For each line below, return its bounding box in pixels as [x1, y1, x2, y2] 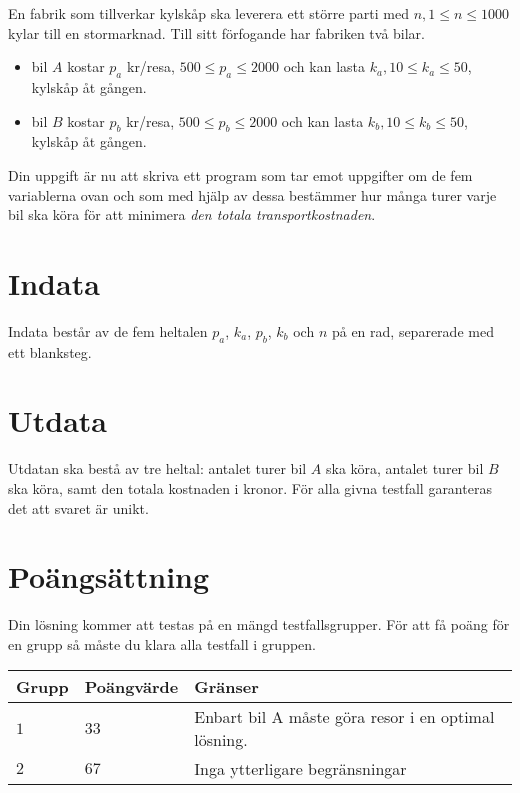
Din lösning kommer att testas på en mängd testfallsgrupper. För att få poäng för [8, 614, 510, 635]
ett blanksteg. [8, 341, 92, 362]
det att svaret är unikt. [8, 497, 149, 518]
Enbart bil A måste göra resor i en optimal [194, 705, 495, 729]
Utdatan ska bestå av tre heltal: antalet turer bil [8, 458, 307, 479]
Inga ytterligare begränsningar [194, 757, 407, 781]
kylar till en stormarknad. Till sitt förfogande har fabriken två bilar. [8, 22, 426, 43]
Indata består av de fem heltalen [8, 320, 208, 341]
